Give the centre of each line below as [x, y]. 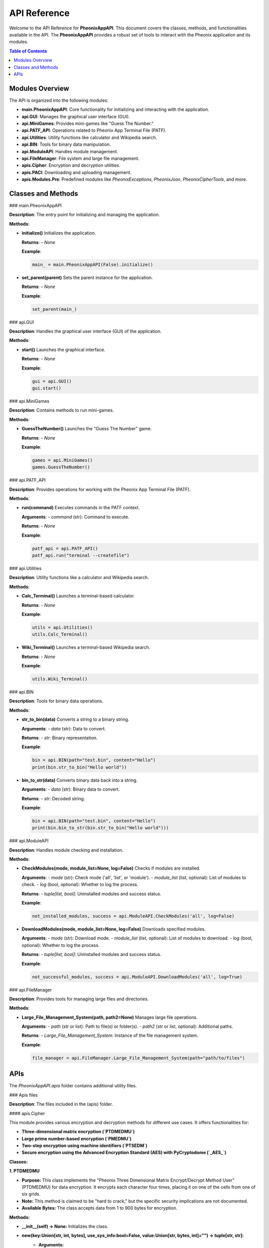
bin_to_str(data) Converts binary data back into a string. [80, 780]
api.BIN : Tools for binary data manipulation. [66, 144]
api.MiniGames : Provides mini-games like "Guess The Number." [88, 123]
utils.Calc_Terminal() [60, 634]
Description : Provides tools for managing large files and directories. [79, 999]
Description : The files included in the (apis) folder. [61, 1104]
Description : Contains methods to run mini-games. [62, 410]
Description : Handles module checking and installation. [66, 850]
